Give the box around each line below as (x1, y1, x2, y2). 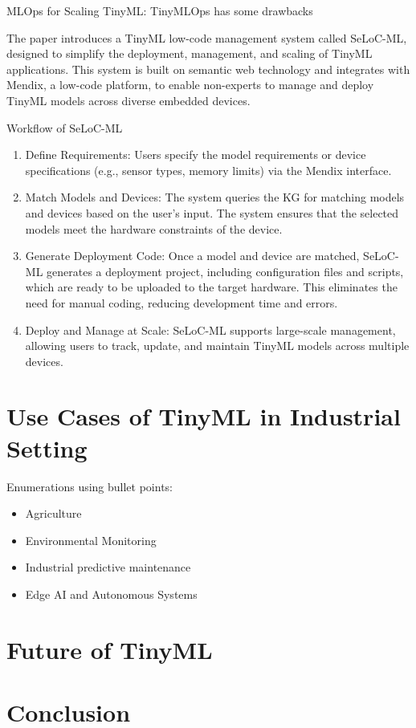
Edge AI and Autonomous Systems (25, 585, 198, 602)
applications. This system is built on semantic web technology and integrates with (6, 60, 410, 77)
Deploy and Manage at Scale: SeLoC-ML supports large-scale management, (25, 321, 396, 338)
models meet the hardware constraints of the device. (25, 220, 283, 237)
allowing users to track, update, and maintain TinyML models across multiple (25, 337, 410, 354)
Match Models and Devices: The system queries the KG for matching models (25, 189, 405, 205)
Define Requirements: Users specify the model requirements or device (25, 146, 366, 163)
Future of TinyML (6, 632, 213, 665)
